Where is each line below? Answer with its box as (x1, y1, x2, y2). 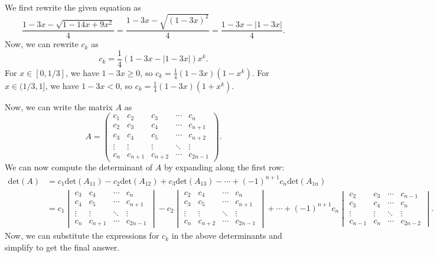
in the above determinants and (171, 229, 282, 242)
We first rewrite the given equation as (5, 1, 141, 13)
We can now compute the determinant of (5, 161, 153, 173)
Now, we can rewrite (5, 38, 79, 50)
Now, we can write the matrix (5, 100, 113, 113)
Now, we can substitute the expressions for (5, 229, 159, 242)
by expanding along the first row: (164, 161, 285, 173)
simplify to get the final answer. (5, 240, 120, 253)
